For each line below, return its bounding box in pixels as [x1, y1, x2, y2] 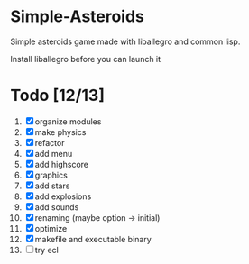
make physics [34, 126, 87, 137]
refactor [34, 137, 65, 148]
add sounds [34, 201, 79, 213]
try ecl [34, 244, 60, 255]
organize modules [34, 115, 102, 127]
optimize [34, 223, 68, 233]
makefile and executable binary [34, 233, 152, 244]
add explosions [34, 191, 92, 202]
